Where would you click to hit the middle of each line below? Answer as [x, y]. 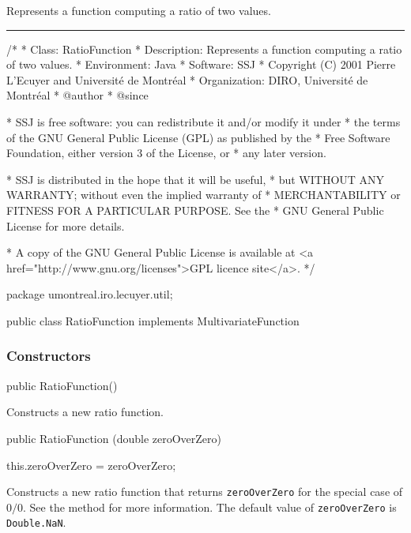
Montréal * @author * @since [77, 95]
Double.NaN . [36, 522]
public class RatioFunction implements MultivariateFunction [153, 320]
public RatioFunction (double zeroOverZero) [114, 438]
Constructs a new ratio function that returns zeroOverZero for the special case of [205, 492]
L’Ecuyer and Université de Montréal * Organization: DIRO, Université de [187, 79]
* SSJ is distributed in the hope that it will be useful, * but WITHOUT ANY [196, 179]
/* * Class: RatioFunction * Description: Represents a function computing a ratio [204, 49]
